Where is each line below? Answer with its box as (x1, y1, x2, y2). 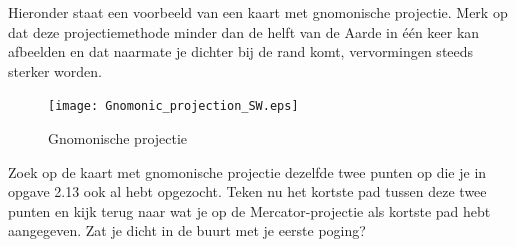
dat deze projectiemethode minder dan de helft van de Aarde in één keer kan (8, 21, 480, 42)
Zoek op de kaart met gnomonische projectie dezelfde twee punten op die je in (8, 161, 487, 182)
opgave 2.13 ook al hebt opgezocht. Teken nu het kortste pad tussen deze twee (8, 181, 487, 202)
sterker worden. (8, 60, 102, 81)
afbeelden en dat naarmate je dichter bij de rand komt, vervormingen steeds (8, 41, 474, 62)
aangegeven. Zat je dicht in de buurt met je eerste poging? (8, 220, 366, 241)
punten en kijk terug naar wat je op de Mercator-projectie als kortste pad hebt (8, 200, 491, 221)
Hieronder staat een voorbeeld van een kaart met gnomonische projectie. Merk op (8, 2, 508, 22)
